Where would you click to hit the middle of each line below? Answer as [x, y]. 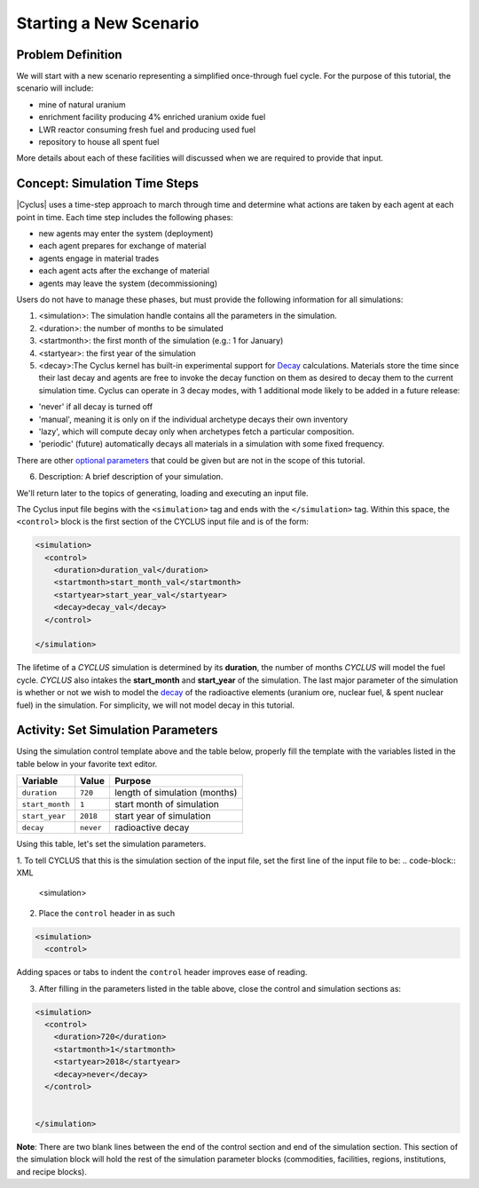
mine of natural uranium [82, 104]
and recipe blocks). [52, 1171]
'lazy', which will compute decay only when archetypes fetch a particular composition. [196, 432]
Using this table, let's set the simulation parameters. [111, 844]
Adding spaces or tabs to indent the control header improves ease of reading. [162, 972]
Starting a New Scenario [108, 23]
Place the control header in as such [107, 913]
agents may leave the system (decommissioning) [128, 283]
